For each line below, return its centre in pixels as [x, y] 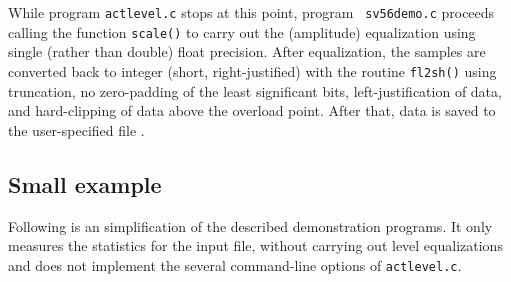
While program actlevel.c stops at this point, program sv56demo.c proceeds [251, 12]
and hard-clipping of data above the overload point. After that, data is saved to [252, 110]
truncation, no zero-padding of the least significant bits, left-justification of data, [255, 90]
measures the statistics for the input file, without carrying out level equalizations [255, 245]
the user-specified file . [76, 129]
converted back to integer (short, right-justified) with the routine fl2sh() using [252, 70]
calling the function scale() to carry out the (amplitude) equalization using [242, 31]
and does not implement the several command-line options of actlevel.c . [235, 264]
